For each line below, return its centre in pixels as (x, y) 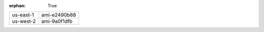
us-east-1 (23, 15)
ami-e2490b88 (59, 15)
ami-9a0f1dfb (57, 21)
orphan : (17, 6)
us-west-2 (24, 21)
